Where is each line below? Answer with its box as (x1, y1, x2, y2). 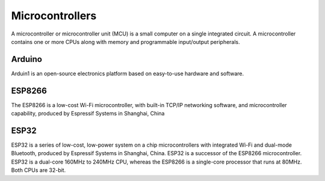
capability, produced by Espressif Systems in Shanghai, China (11, 110, 165, 117)
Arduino (11, 54, 42, 64)
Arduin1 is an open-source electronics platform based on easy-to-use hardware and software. (11, 70, 244, 77)
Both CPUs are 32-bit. (11, 167, 66, 174)
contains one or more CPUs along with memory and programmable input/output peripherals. (11, 38, 240, 45)
